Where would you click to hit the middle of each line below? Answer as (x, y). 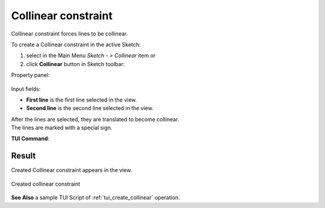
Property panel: (30, 75)
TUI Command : (30, 139)
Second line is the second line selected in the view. (90, 108)
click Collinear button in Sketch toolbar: (76, 64)
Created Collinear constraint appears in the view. (72, 170)
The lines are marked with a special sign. (62, 128)
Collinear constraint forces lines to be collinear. (70, 34)
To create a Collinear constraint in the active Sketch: (76, 44)
